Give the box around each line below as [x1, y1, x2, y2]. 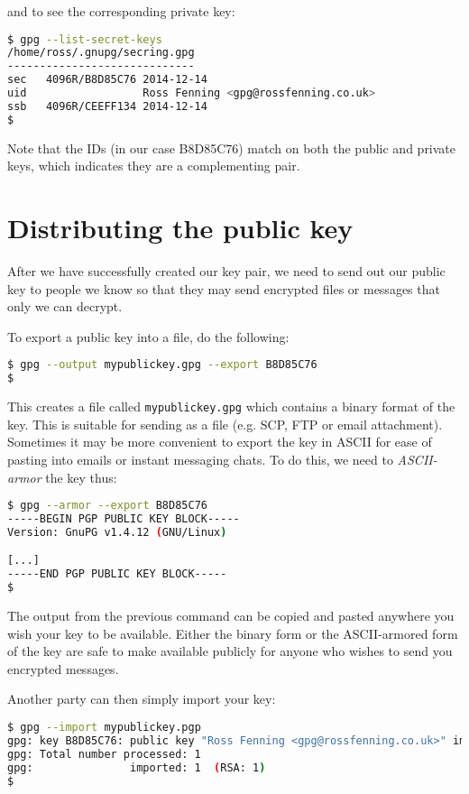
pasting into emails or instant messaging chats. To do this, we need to [7, 450, 393, 468]
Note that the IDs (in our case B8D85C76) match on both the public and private [7, 138, 456, 157]
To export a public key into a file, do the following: [7, 327, 290, 346]
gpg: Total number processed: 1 [7, 747, 201, 761]
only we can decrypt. [7, 297, 123, 316]
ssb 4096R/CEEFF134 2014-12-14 [7, 99, 207, 113]
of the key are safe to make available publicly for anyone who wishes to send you [7, 642, 453, 660]
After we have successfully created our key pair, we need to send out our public [7, 262, 446, 281]
